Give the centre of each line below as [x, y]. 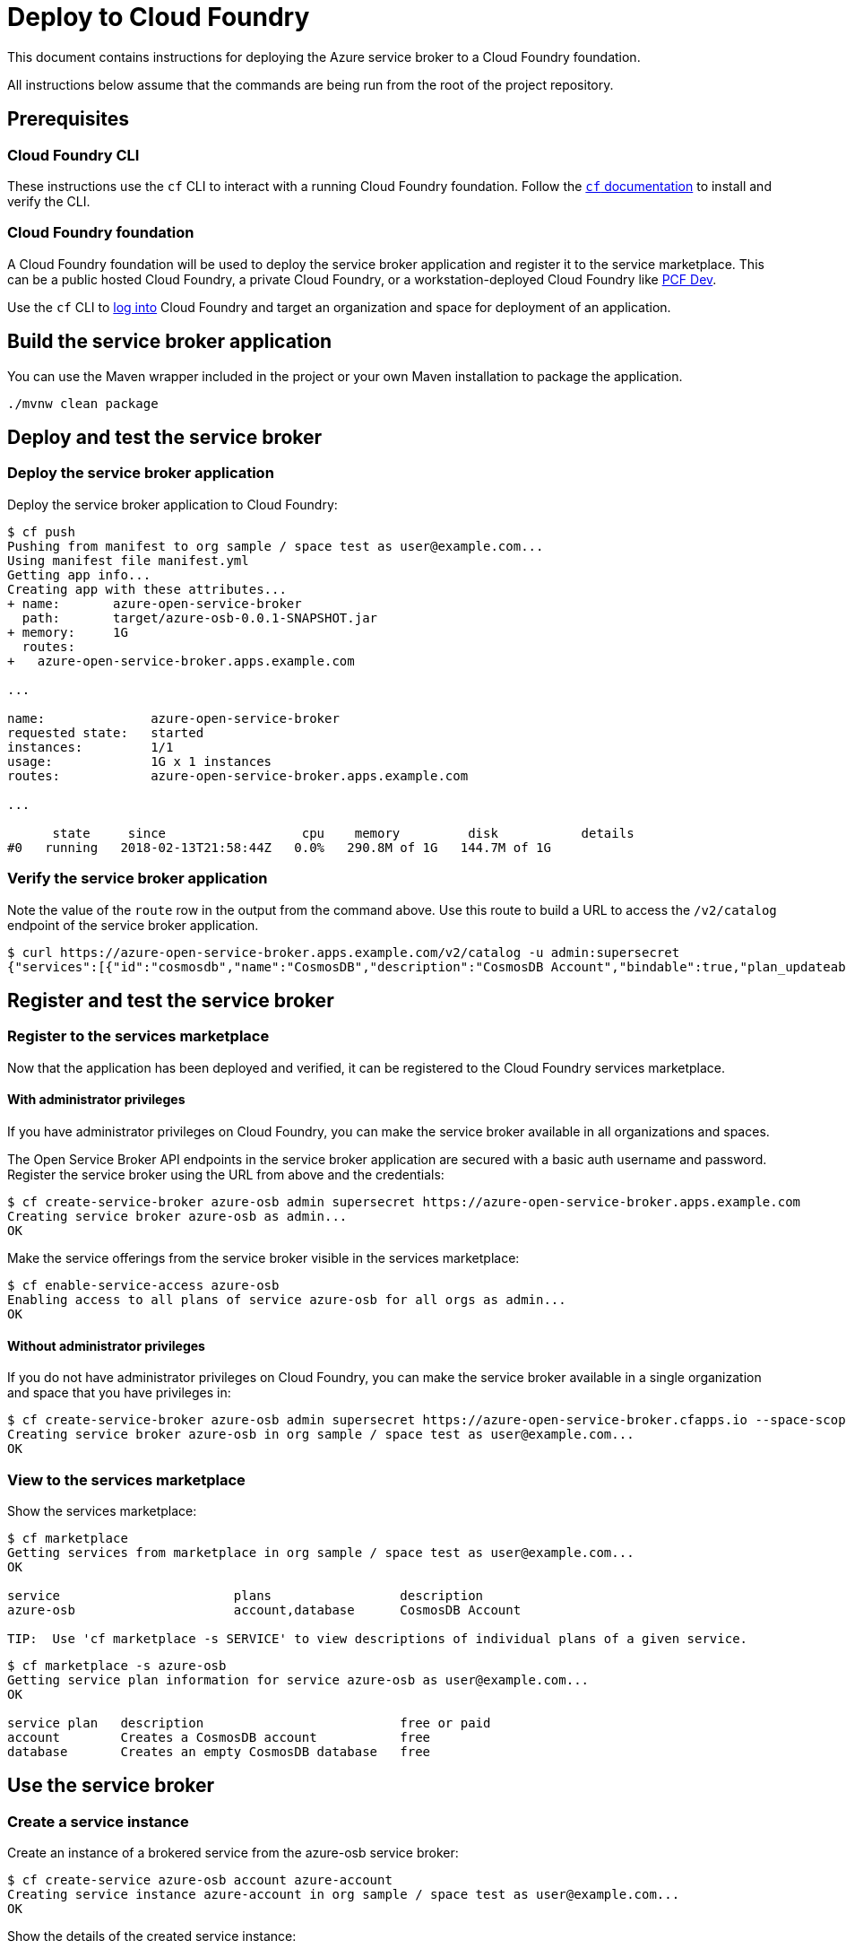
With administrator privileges [96, 1100]
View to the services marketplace [126, 1479]
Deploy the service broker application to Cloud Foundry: [173, 504]
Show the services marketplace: [102, 1510]
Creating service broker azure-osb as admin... [177, 1216]
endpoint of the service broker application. [133, 925]
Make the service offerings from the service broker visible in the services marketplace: [263, 1257]
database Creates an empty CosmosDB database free [219, 1751]
